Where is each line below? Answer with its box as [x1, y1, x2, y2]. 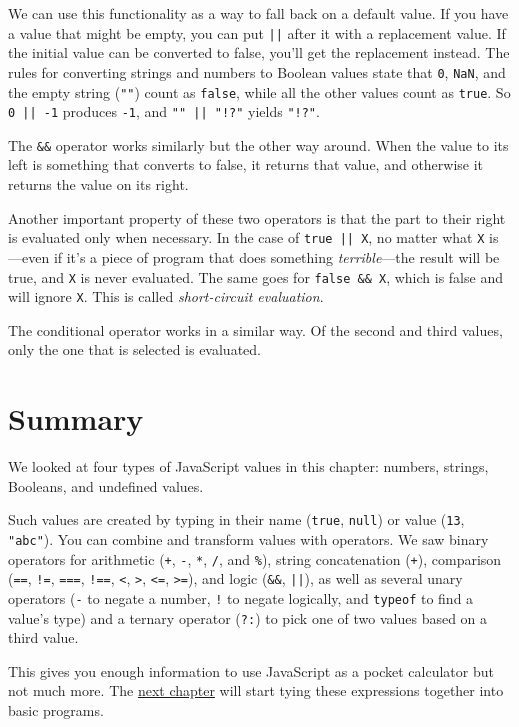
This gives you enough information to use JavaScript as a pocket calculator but [8, 660, 494, 681]
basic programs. [8, 700, 104, 721]
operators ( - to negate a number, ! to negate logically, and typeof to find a [8, 587, 474, 608]
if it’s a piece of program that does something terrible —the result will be [53, 246, 500, 267]
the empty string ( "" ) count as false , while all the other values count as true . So [8, 81, 511, 102]
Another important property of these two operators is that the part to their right [8, 207, 506, 228]
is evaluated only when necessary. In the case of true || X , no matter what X [8, 227, 485, 248]
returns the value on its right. [8, 174, 189, 195]
